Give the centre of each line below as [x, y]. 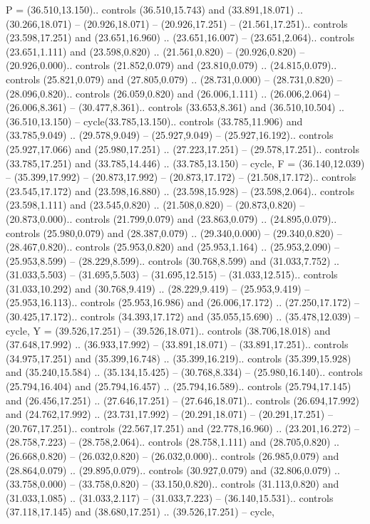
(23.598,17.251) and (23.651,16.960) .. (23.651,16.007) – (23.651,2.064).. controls [180, 37]
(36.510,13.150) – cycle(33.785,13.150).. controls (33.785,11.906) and [154, 121]
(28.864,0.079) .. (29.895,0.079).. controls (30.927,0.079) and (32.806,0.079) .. [173, 470]
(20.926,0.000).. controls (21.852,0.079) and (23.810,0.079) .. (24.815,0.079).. [171, 65]
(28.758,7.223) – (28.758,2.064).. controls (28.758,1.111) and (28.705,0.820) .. [173, 442]
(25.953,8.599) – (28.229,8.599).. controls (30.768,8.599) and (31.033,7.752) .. [173, 260]
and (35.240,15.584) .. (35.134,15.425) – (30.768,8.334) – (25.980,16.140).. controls [184, 372]
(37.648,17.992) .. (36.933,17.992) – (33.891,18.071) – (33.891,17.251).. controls [177, 344]
